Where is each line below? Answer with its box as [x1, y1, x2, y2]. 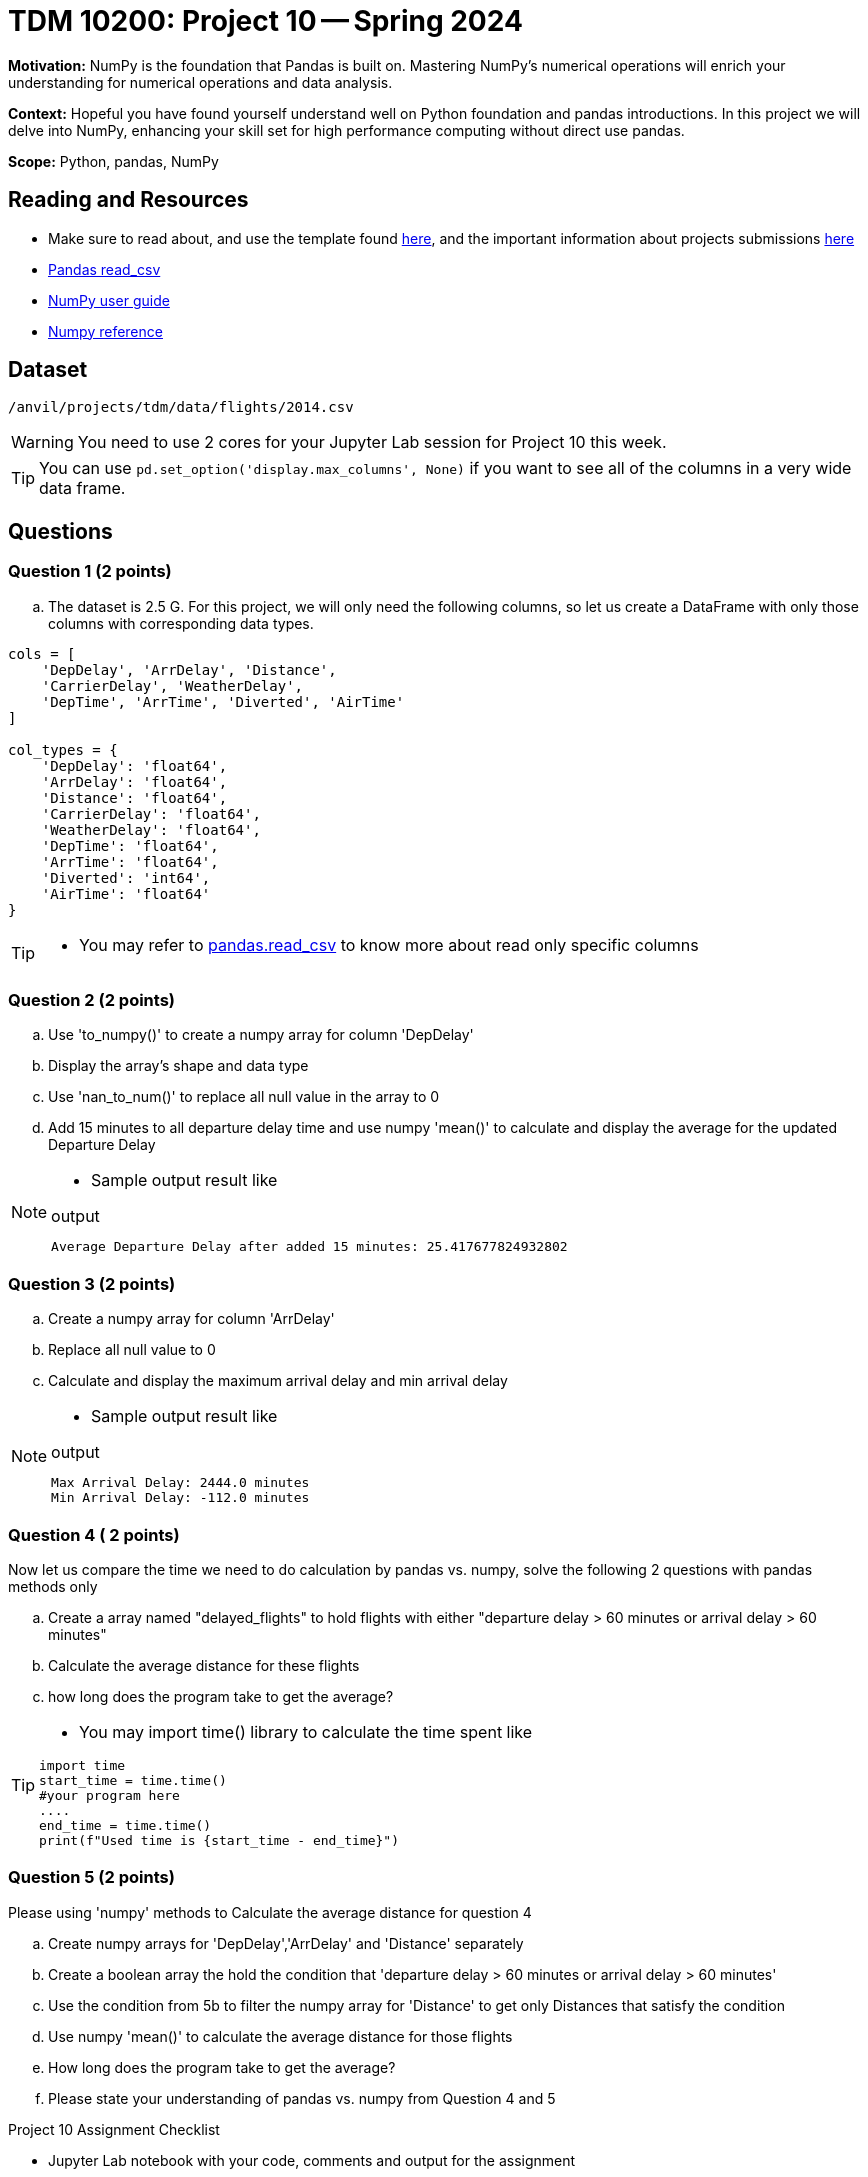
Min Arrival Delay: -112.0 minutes [51, 1490, 310, 1506]
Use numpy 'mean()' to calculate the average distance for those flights [48, 2027, 513, 2045]
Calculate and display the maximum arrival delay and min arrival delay [48, 1372, 508, 1390]
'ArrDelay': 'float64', [41, 773, 228, 790]
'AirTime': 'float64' [41, 885, 211, 902]
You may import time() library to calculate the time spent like [79, 1721, 533, 1742]
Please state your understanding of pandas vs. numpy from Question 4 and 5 [48, 2089, 556, 2107]
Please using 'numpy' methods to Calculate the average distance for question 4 [8, 1903, 532, 1921]
